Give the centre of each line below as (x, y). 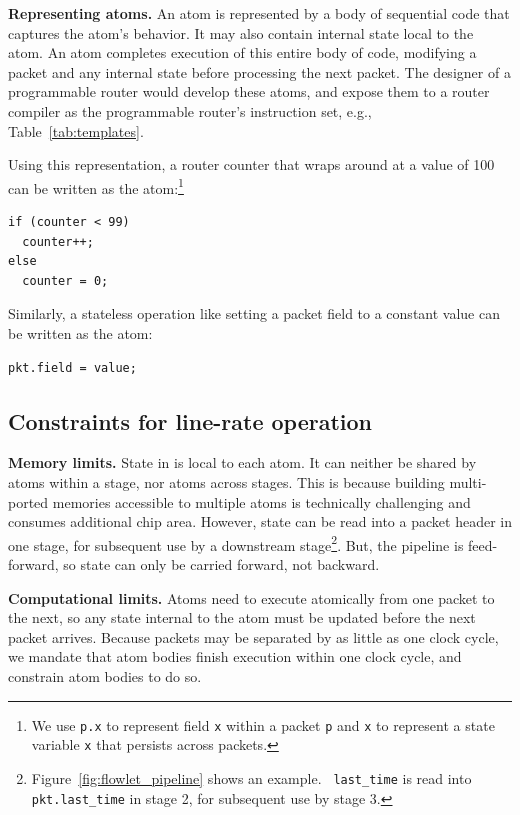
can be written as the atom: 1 (96, 186)
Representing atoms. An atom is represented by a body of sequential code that (259, 13)
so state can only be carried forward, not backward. (221, 563)
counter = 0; (65, 280)
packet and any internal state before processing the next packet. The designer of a (259, 71)
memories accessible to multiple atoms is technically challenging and (261, 501)
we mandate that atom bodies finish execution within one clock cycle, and (235, 656)
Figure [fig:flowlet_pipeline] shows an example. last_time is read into (251, 777)
